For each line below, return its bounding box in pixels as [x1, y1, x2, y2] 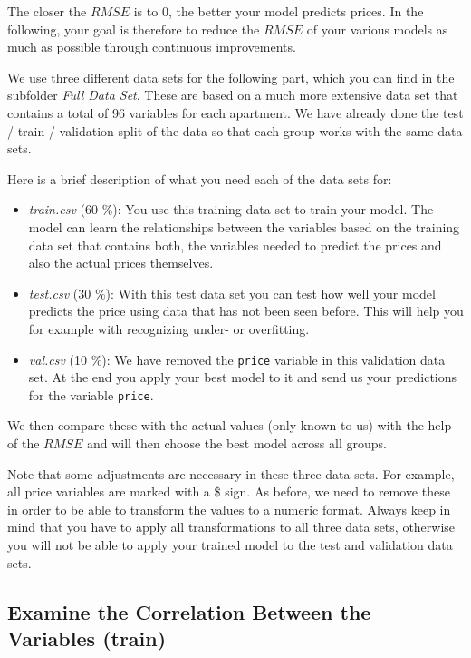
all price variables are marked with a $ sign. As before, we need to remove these [7, 482, 450, 501]
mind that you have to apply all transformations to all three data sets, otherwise [7, 517, 456, 536]
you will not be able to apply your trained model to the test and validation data [7, 535, 453, 554]
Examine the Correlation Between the [7, 597, 371, 625]
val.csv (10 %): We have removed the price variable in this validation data [28, 349, 446, 368]
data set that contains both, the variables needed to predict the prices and [28, 235, 442, 254]
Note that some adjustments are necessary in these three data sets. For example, [7, 464, 455, 483]
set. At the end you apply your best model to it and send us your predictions [28, 368, 457, 387]
